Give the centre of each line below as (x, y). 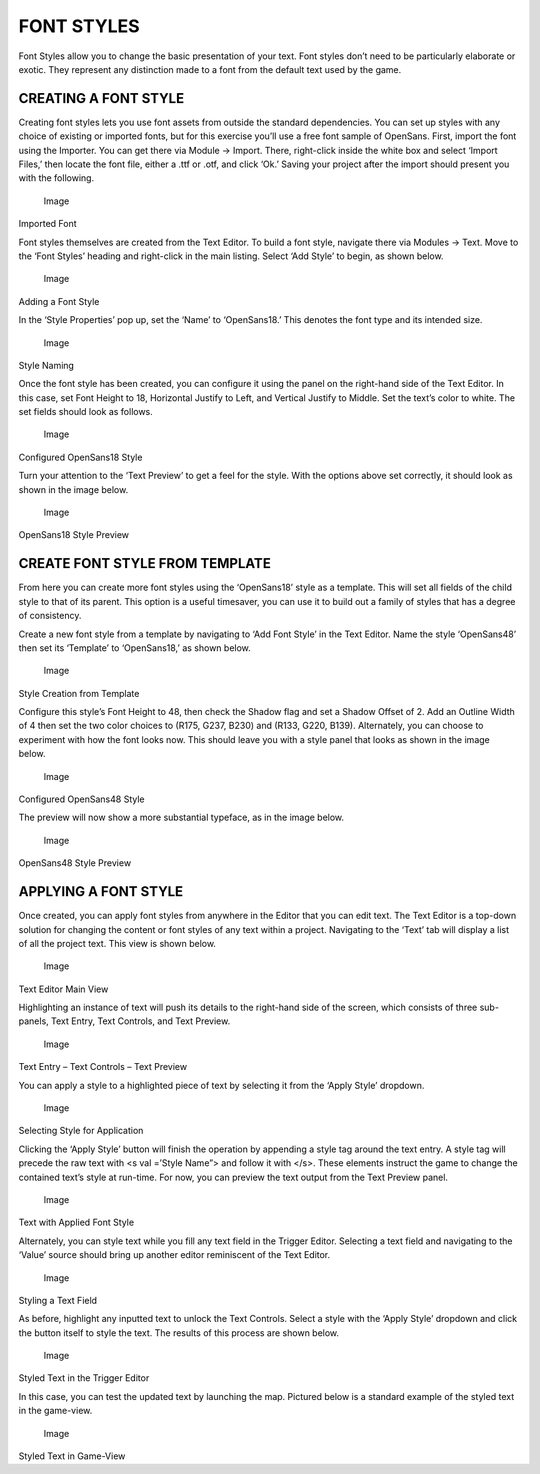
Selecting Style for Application (81, 1131)
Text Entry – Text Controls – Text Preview (103, 1067)
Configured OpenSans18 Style (80, 457)
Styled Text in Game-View (72, 1456)
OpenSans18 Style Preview (74, 535)
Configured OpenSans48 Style (81, 799)
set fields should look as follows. (86, 412)
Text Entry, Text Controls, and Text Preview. (140, 1021)
